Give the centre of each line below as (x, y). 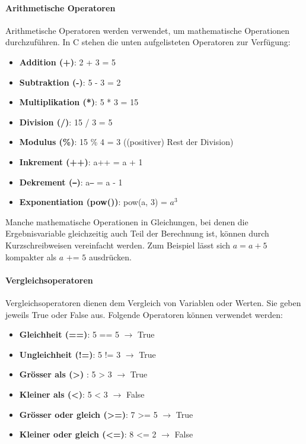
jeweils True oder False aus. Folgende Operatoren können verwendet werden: (144, 314)
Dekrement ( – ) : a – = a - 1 (71, 182)
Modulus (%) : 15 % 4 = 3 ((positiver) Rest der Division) (126, 142)
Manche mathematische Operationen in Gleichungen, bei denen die (127, 221)
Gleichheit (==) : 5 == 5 (69, 334)
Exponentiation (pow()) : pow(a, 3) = (93, 202)
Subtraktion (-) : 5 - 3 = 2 (70, 82)
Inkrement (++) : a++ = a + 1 (81, 161)
